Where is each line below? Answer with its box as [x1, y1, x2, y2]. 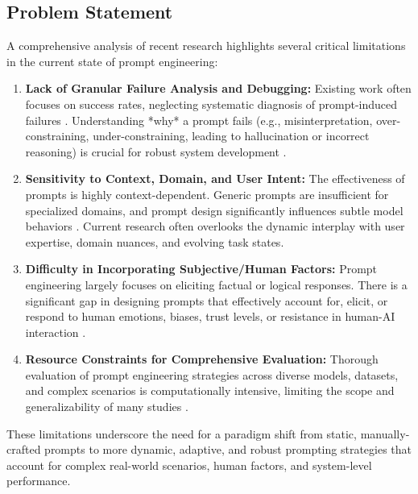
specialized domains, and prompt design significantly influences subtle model [25, 201, 404, 218]
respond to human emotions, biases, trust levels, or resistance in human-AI [25, 308, 395, 325]
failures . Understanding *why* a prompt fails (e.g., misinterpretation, [25, 111, 373, 128]
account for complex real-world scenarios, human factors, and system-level [6, 456, 372, 473]
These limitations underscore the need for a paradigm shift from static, [6, 425, 357, 442]
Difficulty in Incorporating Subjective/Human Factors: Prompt [25, 260, 378, 277]
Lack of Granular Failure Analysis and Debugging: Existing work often [25, 80, 412, 97]
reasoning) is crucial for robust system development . [25, 143, 287, 160]
